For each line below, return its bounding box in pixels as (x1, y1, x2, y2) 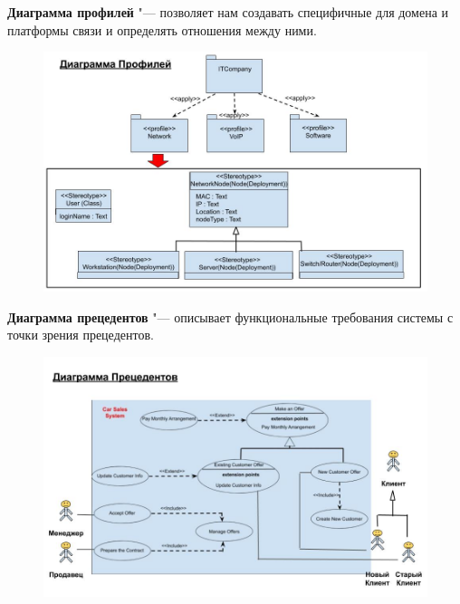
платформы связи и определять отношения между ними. (7, 20, 317, 39)
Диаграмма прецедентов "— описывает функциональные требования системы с (7, 307, 454, 326)
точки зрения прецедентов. (7, 325, 154, 344)
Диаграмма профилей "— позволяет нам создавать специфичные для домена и (7, 3, 449, 21)
